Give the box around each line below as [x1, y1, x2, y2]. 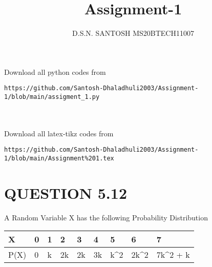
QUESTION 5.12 [4, 182, 127, 203]
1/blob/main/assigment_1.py [4, 93, 100, 100]
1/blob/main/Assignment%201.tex [4, 155, 114, 162]
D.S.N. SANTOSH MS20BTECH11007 [72, 28, 194, 38]
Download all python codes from [4, 66, 106, 77]
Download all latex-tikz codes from [4, 128, 114, 138]
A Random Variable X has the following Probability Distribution [4, 212, 208, 222]
